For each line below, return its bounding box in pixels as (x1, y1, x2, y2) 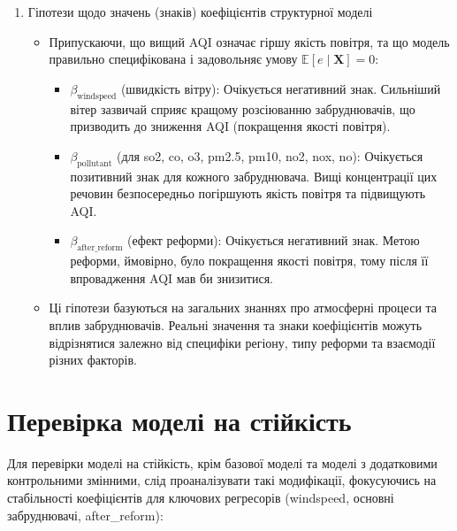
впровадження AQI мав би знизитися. (70, 268, 273, 287)
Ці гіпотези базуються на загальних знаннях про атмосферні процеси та (49, 298, 438, 317)
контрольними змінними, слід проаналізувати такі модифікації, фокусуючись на (7, 471, 437, 489)
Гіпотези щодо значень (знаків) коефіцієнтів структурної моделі (27, 3, 373, 20)
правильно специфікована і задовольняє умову (49, 50, 298, 68)
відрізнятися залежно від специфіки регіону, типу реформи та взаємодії (49, 333, 436, 351)
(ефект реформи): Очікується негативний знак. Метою (127, 231, 420, 250)
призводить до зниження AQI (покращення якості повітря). (70, 117, 391, 135)
